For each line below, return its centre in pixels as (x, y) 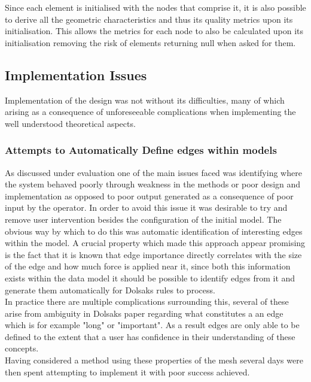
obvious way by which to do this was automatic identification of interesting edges (154, 231)
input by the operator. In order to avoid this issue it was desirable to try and (146, 207)
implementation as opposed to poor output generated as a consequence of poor (149, 195)
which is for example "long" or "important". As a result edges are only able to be (152, 325)
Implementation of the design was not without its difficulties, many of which (145, 100)
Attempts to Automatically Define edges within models (141, 150)
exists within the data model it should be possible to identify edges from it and (150, 278)
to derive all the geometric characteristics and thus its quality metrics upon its (149, 19)
